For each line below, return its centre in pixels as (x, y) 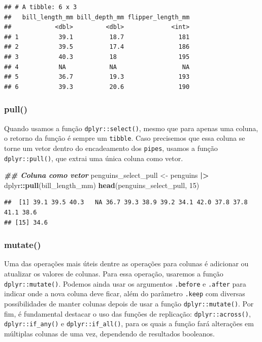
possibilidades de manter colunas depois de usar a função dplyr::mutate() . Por (129, 303)
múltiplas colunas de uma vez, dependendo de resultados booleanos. (109, 333)
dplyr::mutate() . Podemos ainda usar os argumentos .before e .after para (125, 283)
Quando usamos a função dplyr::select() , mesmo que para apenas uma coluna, (131, 128)
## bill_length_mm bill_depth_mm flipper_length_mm (97, 17)
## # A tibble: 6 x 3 (41, 7)
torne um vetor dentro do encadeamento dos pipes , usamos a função (111, 148)
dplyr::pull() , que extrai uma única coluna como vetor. (94, 158)
